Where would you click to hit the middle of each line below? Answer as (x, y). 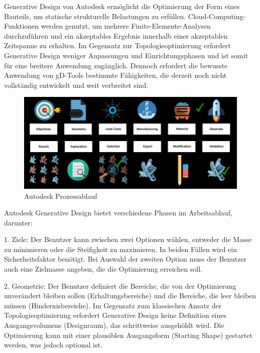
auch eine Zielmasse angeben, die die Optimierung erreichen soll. (103, 269)
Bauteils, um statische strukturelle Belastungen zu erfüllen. (95, 16)
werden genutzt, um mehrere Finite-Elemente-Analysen (126, 26)
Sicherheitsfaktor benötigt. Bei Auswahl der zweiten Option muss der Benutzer (125, 259)
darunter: (18, 222)
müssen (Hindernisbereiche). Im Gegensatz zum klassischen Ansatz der (113, 305)
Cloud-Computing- (217, 16)
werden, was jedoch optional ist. (53, 345)
